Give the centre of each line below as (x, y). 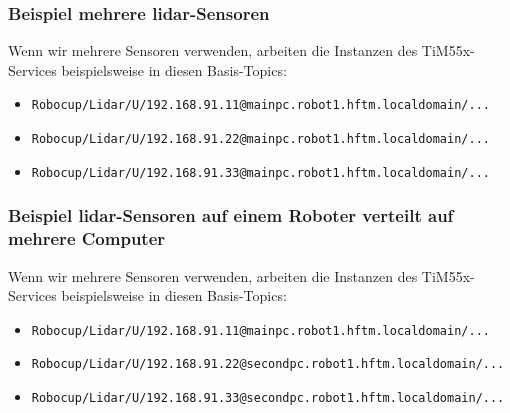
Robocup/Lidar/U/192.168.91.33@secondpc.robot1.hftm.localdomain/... (268, 398)
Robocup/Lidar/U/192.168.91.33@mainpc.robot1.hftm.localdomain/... (260, 172)
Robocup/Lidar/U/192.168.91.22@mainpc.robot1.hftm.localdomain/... (260, 139)
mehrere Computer (87, 238)
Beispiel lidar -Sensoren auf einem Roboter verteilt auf (231, 215)
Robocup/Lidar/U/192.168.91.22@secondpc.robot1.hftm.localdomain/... (268, 364)
